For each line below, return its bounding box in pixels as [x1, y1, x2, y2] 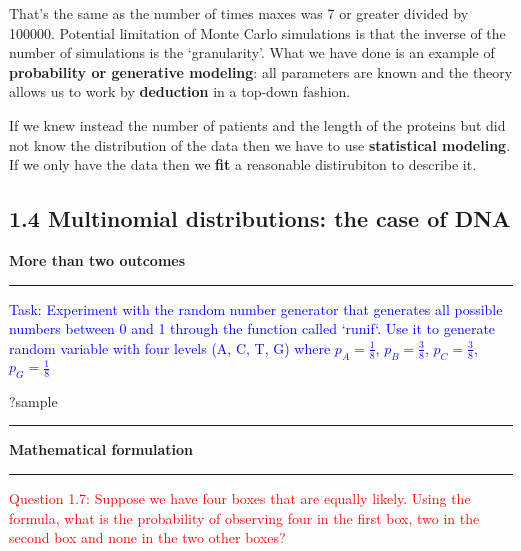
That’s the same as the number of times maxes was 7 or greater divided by [9, 3, 469, 23]
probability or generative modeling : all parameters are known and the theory [9, 61, 513, 82]
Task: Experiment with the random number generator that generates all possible [9, 298, 503, 319]
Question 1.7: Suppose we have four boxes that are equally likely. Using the [9, 488, 471, 509]
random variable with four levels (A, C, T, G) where [9, 337, 331, 358]
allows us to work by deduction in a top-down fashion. [9, 81, 351, 102]
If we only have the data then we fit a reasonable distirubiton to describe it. [9, 154, 477, 175]
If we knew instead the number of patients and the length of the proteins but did [9, 114, 506, 135]
